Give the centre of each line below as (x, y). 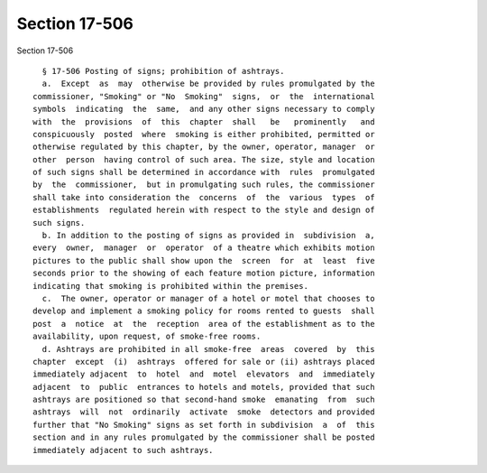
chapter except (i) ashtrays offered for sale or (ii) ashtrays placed (204, 362)
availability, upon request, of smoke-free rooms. (147, 337)
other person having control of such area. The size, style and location (204, 159)
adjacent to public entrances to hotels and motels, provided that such (204, 387)
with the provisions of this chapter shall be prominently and (204, 121)
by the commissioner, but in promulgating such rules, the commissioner (204, 185)
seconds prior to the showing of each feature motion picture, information (204, 274)
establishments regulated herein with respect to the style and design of (204, 210)
